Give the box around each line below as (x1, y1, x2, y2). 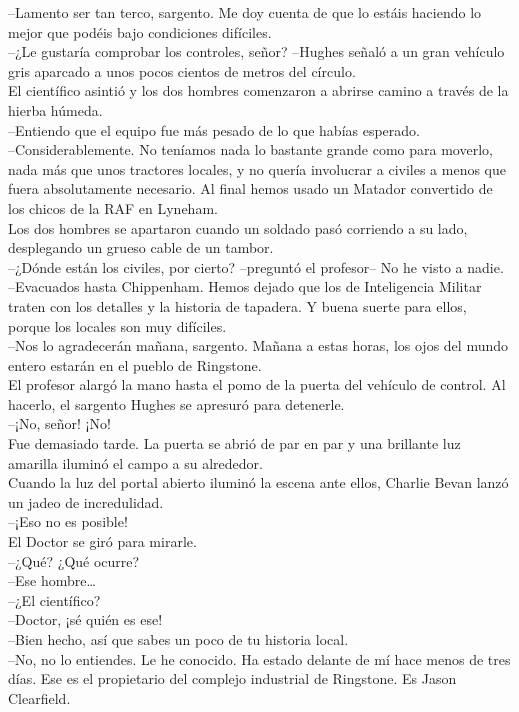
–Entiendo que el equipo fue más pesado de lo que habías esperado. (8, 119, 420, 140)
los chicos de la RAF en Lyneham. (8, 197, 218, 218)
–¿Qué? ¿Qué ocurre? (8, 550, 140, 571)
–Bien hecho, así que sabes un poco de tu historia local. (8, 629, 349, 649)
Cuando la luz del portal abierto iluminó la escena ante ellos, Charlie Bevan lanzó (8, 472, 509, 493)
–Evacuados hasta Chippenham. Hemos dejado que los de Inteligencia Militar (8, 276, 482, 297)
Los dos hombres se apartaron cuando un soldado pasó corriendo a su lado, (8, 217, 468, 238)
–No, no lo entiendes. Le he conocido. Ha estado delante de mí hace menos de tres (8, 648, 511, 669)
